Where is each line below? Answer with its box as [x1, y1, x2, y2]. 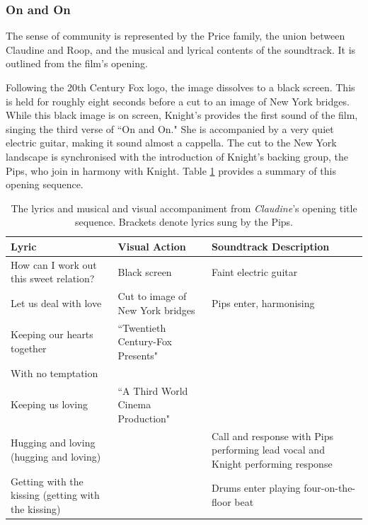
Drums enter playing [212, 480, 301, 495]
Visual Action [117, 238, 186, 253]
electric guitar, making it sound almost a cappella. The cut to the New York [6, 135, 337, 150]
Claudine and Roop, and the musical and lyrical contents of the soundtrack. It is [6, 42, 356, 57]
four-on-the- [304, 480, 356, 495]
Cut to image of [117, 289, 187, 304]
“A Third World [117, 383, 188, 398]
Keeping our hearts [11, 327, 93, 342]
